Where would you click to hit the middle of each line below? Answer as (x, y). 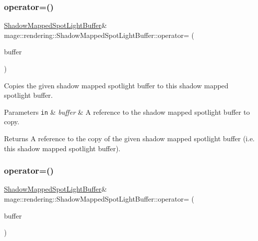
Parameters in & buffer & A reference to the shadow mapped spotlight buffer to (127, 112)
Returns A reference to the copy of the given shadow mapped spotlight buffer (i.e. (129, 138)
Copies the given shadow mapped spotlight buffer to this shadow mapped (116, 85)
